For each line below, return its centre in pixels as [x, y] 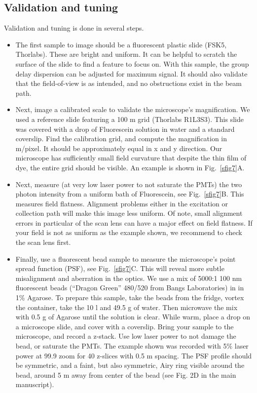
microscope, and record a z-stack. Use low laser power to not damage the [126, 336]
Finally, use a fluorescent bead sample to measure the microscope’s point [126, 258]
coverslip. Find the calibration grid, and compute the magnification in [121, 138]
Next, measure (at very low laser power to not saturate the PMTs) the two [129, 184]
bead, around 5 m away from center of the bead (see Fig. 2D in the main [126, 374]
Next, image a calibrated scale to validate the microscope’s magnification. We [133, 109]
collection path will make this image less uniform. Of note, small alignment [129, 213]
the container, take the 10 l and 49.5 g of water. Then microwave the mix [127, 307]
